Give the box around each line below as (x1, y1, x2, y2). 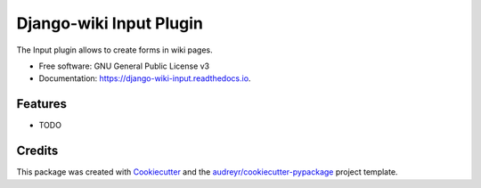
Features (16, 96, 67, 111)
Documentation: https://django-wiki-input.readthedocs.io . (38, 73, 251, 84)
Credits (16, 143, 59, 159)
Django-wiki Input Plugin (16, 13, 204, 33)
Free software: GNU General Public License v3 (38, 61, 210, 71)
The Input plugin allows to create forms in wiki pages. (16, 45, 213, 55)
